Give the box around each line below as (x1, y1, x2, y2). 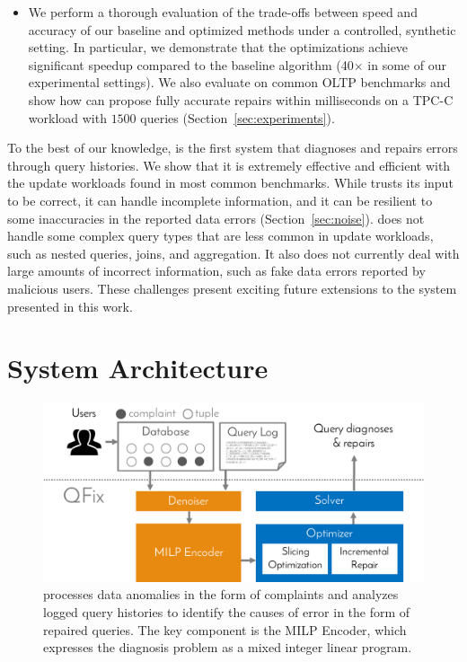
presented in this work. (7, 296, 133, 315)
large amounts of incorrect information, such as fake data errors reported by (7, 261, 426, 280)
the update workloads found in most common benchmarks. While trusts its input (7, 173, 454, 192)
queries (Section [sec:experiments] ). (140, 108, 335, 127)
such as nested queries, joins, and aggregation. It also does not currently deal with (7, 243, 460, 262)
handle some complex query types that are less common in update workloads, (7, 226, 434, 245)
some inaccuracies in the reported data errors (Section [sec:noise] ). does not (7, 208, 425, 227)
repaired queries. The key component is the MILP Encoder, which (43, 620, 407, 639)
